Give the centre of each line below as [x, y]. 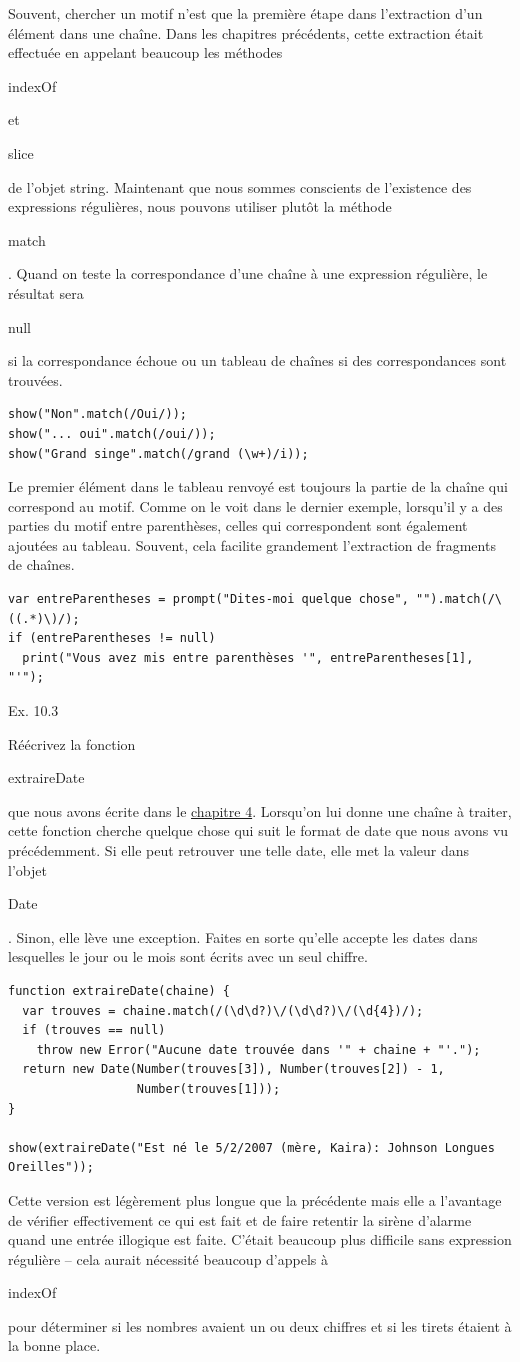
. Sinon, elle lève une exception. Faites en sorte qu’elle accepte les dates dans [243, 936]
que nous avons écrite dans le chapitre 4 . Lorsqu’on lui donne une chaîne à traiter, [260, 810]
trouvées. [35, 379]
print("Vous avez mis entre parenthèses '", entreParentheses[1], [248, 657]
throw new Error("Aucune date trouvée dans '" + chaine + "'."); [258, 1049]
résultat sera [46, 292]
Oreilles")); [51, 1167]
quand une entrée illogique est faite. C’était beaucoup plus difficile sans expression [260, 1239]
